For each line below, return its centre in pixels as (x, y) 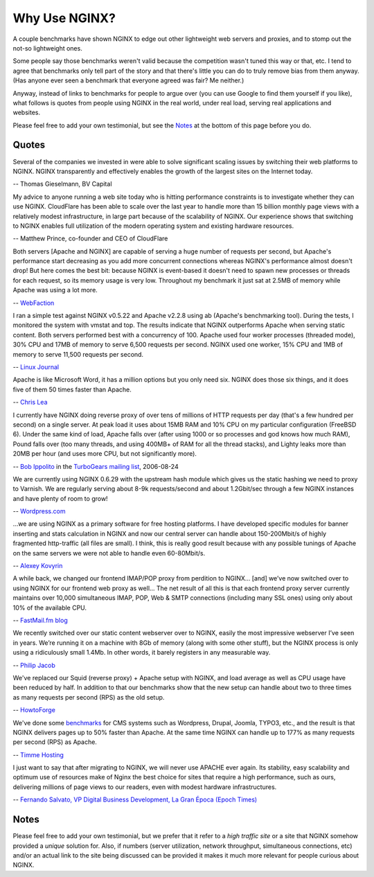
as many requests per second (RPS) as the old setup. (89, 697)
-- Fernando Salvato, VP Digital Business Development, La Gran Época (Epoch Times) (135, 799)
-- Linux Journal (36, 367)
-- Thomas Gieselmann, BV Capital (62, 184)
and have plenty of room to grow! (60, 498)
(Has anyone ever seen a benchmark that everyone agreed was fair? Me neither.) (128, 80)
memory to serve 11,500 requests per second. (78, 354)
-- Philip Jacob (34, 665)
